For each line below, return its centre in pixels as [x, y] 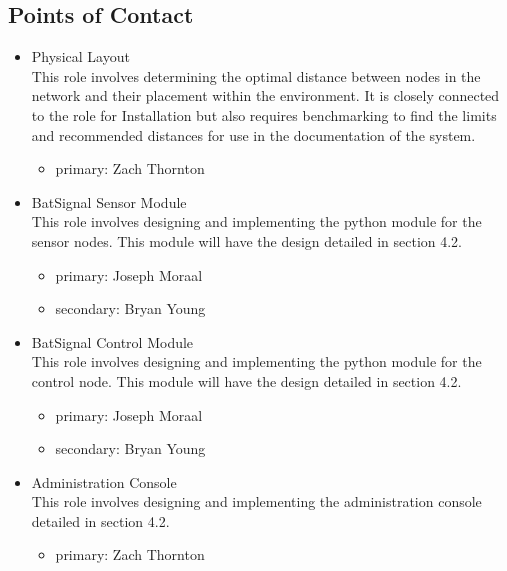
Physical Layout [80, 56]
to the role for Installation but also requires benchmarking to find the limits [264, 114]
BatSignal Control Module [112, 341]
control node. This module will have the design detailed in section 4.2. [246, 380]
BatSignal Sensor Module [109, 201]
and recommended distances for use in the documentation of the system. [253, 134]
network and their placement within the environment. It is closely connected [265, 95]
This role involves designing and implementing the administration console [256, 501]
